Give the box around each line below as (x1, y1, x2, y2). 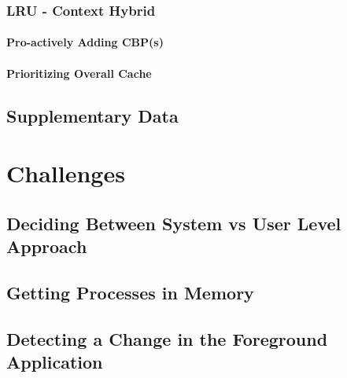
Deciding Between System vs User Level (6, 211, 341, 235)
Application (6, 350, 103, 374)
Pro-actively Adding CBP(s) (6, 34, 164, 50)
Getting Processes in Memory (6, 280, 254, 304)
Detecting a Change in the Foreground (6, 326, 328, 350)
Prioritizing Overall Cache (6, 64, 152, 81)
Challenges (6, 157, 125, 189)
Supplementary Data (6, 103, 179, 127)
